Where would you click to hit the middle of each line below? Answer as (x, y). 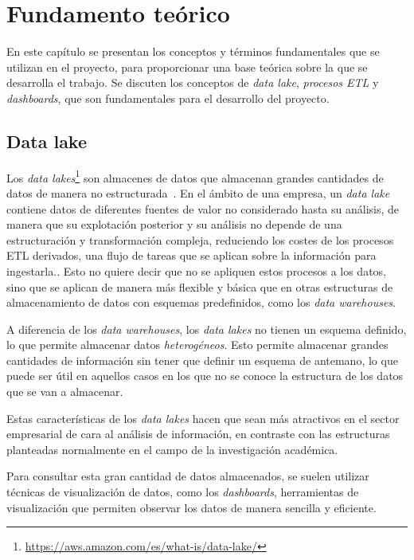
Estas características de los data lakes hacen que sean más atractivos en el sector (203, 418)
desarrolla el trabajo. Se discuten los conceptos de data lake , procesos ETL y (193, 82)
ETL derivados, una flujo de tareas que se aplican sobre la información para (191, 255)
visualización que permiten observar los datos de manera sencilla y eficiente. (191, 507)
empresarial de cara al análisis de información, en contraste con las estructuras (198, 434)
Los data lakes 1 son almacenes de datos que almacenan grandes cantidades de (195, 176)
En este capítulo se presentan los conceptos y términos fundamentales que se (193, 51)
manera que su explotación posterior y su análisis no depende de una (174, 224)
